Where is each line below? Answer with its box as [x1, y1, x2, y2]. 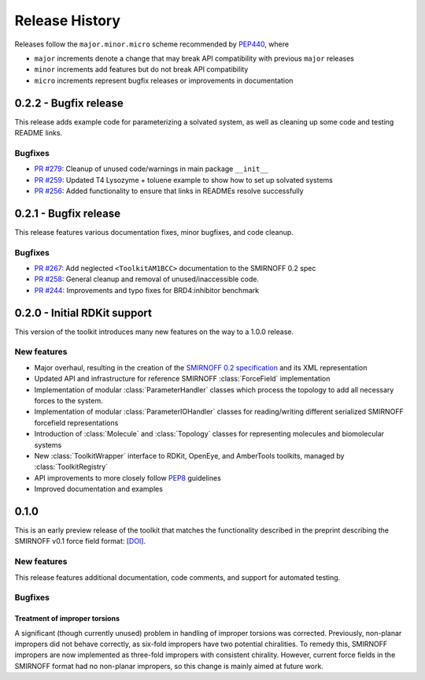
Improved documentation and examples [34, 485, 163, 494]
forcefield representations [34, 418, 119, 427]
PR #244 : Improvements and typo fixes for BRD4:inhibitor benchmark [34, 285, 260, 295]
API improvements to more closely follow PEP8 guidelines [34, 473, 222, 482]
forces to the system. [34, 396, 103, 405]
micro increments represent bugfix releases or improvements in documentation [34, 76, 294, 85]
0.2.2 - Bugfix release [14, 96, 124, 110]
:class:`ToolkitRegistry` [34, 462, 109, 472]
